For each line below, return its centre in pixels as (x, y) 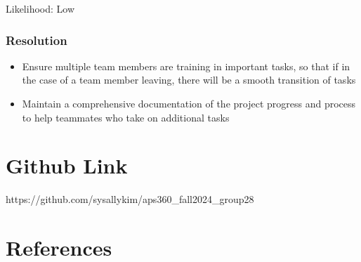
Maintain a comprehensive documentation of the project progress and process (189, 103)
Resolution (37, 40)
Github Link (67, 165)
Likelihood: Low (40, 8)
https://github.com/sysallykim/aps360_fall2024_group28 (130, 199)
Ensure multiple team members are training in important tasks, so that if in (186, 66)
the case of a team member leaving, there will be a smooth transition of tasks (189, 80)
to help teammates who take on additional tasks (126, 117)
